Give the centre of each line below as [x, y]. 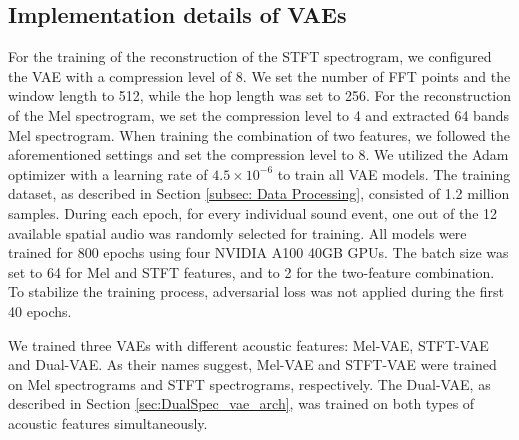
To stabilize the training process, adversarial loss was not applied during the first [256, 291]
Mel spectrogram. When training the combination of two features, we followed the [259, 134]
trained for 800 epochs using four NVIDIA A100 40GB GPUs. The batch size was [258, 252]
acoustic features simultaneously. [108, 422]
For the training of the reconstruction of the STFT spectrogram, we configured [250, 56]
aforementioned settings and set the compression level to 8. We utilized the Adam [258, 154]
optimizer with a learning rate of [108, 173]
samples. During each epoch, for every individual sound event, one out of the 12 [253, 212]
